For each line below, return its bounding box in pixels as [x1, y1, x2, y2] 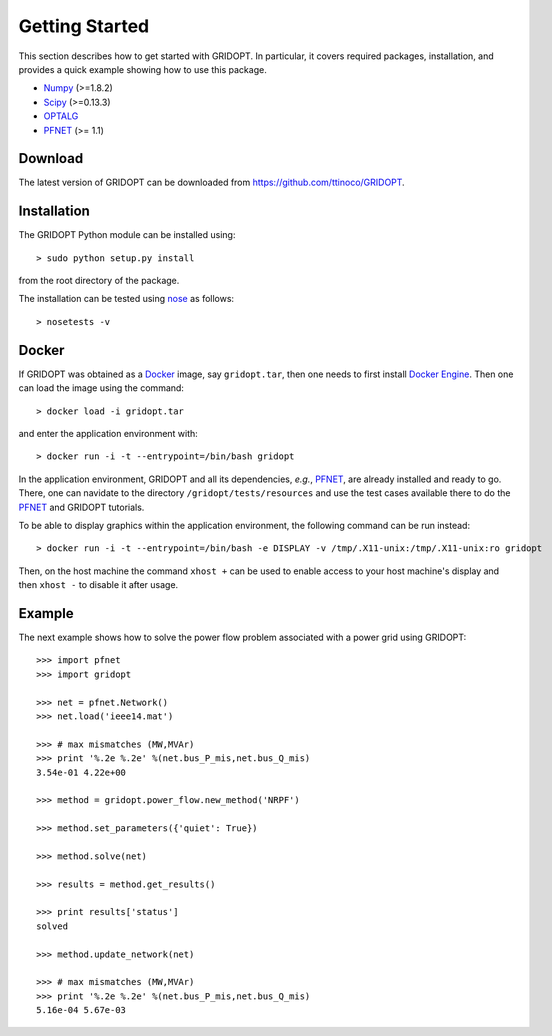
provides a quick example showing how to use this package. [18, 63, 267, 75]
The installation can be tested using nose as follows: [18, 293, 235, 305]
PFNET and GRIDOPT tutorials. [18, 501, 145, 513]
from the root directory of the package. [18, 275, 180, 287]
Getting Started [18, 15, 150, 37]
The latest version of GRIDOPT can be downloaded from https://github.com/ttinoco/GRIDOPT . [18, 176, 405, 189]
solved [36, 920, 69, 932]
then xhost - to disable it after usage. [18, 579, 179, 591]
